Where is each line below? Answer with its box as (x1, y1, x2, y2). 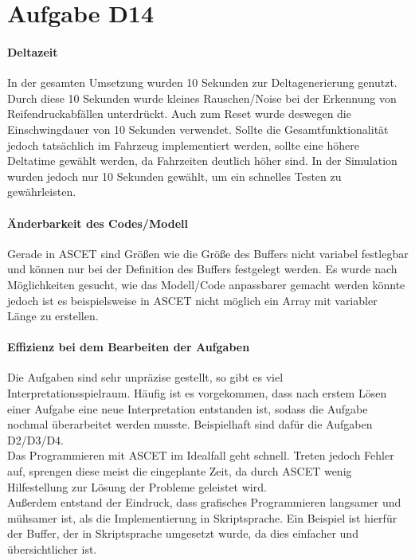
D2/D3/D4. (7, 431, 64, 448)
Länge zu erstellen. (7, 307, 99, 324)
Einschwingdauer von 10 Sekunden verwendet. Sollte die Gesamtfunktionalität (7, 120, 389, 137)
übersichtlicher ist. (7, 541, 97, 558)
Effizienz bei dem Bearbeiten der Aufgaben (7, 339, 250, 355)
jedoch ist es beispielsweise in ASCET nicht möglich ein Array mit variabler (7, 292, 378, 308)
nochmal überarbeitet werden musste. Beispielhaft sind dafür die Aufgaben (7, 416, 373, 433)
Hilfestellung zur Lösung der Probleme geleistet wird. (7, 478, 267, 495)
